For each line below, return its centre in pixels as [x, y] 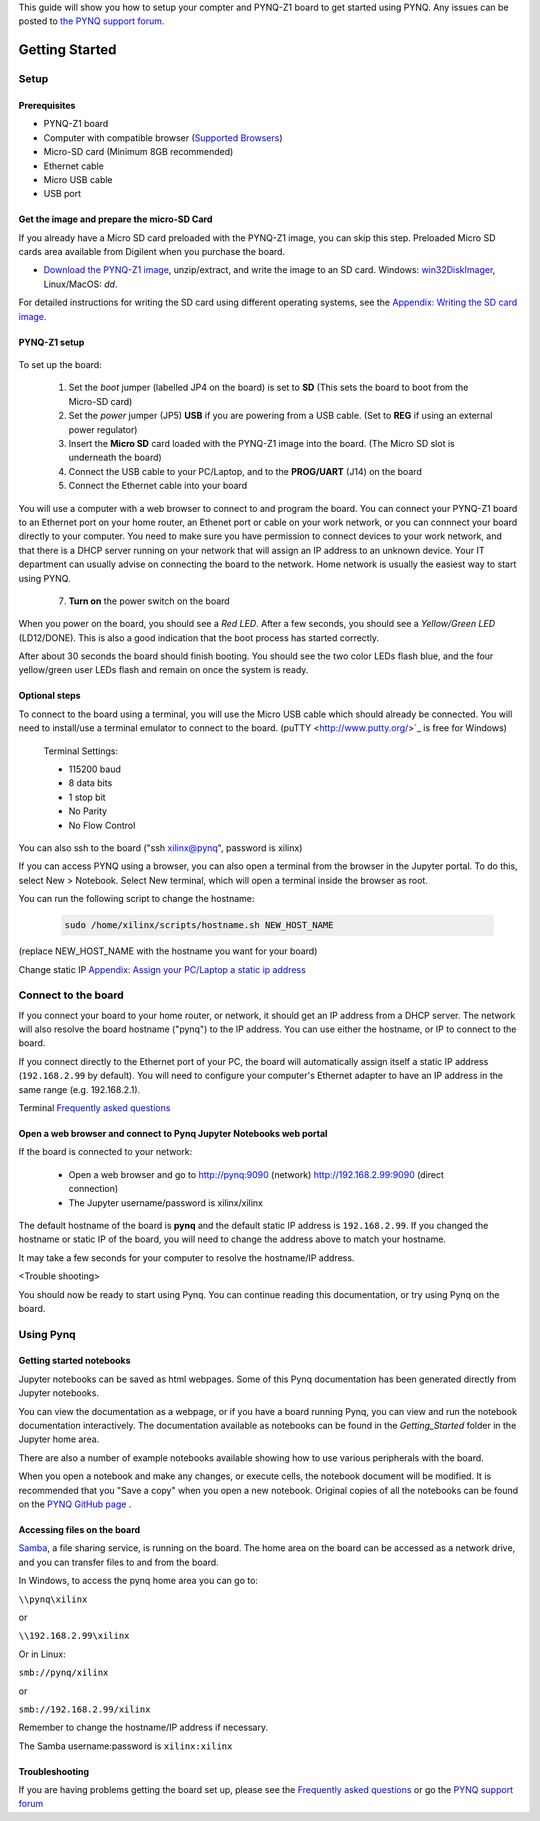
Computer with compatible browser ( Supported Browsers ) [163, 137]
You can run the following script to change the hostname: [136, 899]
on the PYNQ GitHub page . [75, 1504]
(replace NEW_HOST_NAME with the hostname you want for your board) [168, 951]
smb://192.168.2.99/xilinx [84, 1709]
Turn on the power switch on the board [149, 601]
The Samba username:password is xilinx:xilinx [125, 1746]
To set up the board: [60, 365]
